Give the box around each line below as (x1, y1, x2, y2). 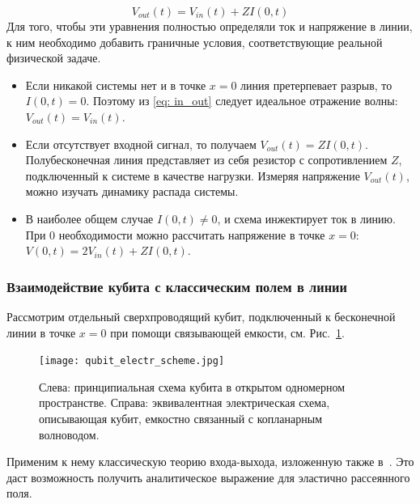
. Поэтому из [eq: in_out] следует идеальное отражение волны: (86, 92, 398, 109)
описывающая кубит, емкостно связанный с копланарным (39, 409, 322, 426)
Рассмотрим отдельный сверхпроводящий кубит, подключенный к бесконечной (6, 307, 396, 324)
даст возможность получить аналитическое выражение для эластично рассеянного (6, 468, 410, 485)
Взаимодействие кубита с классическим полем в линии (6, 276, 347, 296)
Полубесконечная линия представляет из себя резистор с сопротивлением (25, 151, 388, 168)
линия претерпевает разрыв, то (240, 76, 392, 93)
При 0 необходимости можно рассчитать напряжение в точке (25, 226, 325, 243)
